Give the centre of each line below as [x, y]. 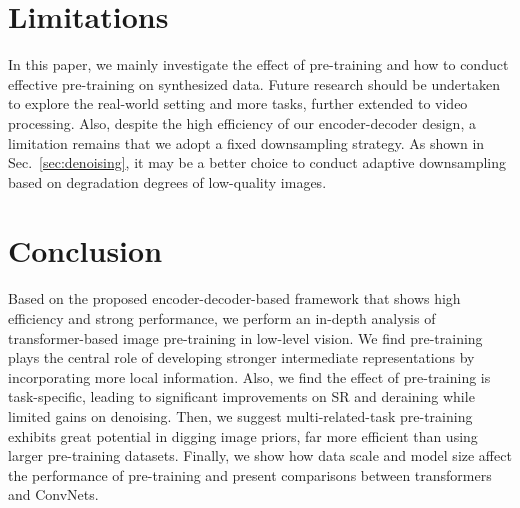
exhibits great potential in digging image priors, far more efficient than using [243, 435]
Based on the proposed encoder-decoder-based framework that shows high [234, 298]
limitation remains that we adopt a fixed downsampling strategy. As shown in [246, 142]
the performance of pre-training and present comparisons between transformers [250, 474]
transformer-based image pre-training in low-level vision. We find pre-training [245, 337]
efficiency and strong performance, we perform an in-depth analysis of [222, 318]
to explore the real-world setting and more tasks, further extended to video [238, 103]
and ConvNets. [53, 494]
